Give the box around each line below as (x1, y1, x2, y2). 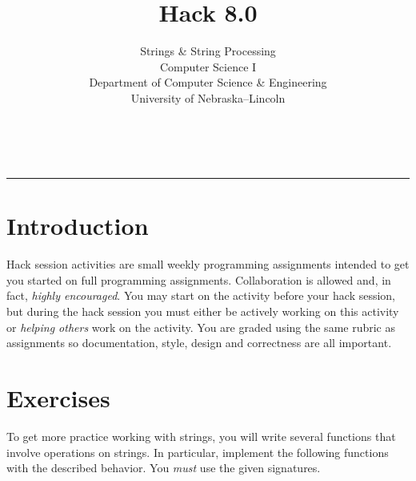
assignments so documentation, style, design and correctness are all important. (6, 334, 392, 351)
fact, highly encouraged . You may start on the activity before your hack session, (6, 287, 396, 304)
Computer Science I (159, 58, 257, 75)
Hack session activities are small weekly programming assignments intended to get (6, 256, 410, 273)
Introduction (6, 209, 149, 242)
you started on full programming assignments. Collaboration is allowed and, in (6, 271, 391, 288)
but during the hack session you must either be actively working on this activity (6, 303, 399, 319)
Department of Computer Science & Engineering (89, 74, 327, 91)
